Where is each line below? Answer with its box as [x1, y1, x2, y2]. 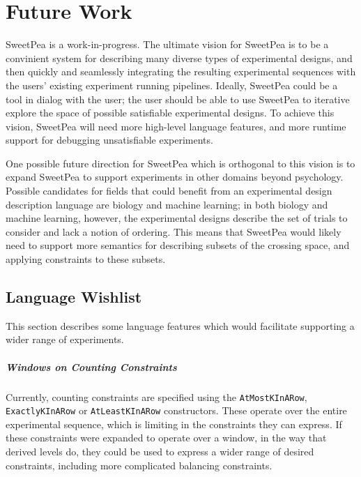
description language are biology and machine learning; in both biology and [6, 197, 328, 211]
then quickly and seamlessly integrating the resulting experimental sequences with [6, 64, 356, 79]
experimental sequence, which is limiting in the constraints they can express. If [6, 416, 342, 431]
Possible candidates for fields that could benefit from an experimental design [6, 183, 332, 198]
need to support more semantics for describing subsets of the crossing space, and [6, 238, 350, 252]
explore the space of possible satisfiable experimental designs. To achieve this [6, 105, 335, 120]
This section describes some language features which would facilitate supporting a [6, 318, 355, 333]
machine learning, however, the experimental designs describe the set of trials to [6, 211, 348, 225]
